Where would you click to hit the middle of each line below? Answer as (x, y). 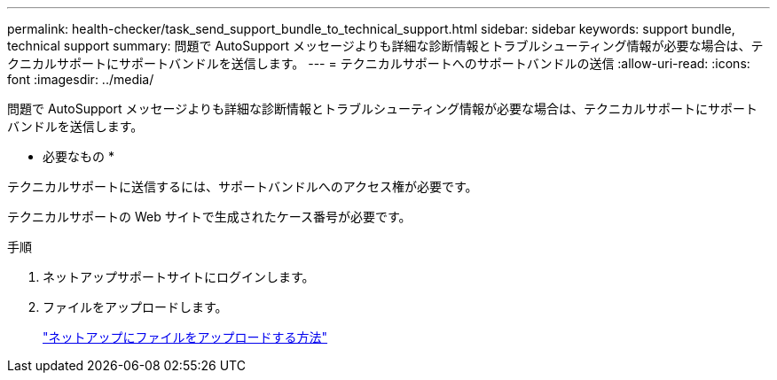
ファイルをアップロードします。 (135, 307)
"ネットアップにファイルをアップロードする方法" (185, 337)
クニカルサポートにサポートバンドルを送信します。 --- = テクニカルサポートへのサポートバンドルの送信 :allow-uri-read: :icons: (379, 63)
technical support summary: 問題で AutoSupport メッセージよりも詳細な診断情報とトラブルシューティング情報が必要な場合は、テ (385, 46)
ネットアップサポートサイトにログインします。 (179, 277)
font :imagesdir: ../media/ (81, 79)
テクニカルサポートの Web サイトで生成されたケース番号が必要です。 (209, 217)
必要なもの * (78, 156)
